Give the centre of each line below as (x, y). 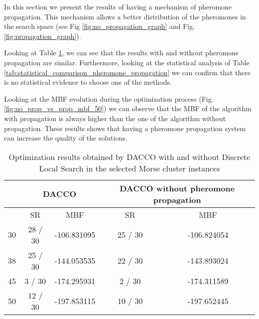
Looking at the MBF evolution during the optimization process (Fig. (109, 98)
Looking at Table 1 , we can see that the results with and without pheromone (122, 53)
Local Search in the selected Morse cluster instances (129, 168)
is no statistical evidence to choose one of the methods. (88, 82)
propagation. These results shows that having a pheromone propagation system (125, 128)
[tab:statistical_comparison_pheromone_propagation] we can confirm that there (128, 72)
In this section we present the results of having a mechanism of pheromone (118, 6)
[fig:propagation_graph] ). (43, 36)
